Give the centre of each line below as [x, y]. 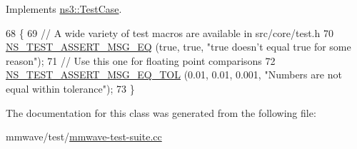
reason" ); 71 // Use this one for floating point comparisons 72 [141, 60]
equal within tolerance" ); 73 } [70, 88]
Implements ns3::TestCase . [64, 9]
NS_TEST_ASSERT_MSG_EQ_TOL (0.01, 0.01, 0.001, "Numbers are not [174, 74]
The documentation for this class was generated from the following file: [161, 112]
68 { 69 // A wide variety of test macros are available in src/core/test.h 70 [170, 32]
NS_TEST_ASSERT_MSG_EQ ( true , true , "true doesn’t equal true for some [178, 47]
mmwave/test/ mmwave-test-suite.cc [84, 137]
